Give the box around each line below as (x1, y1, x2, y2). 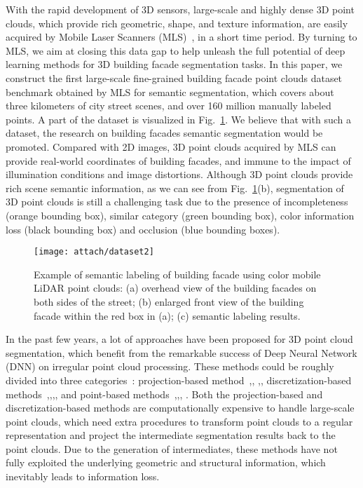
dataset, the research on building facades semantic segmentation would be (6, 126, 323, 140)
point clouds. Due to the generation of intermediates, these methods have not (6, 441, 338, 456)
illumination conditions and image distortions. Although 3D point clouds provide (6, 167, 353, 182)
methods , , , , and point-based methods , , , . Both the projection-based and (6, 386, 323, 401)
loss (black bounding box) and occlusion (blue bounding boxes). (6, 222, 280, 236)
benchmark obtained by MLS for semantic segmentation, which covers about (6, 84, 334, 99)
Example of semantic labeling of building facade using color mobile (34, 266, 321, 281)
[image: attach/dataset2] (34, 247, 154, 257)
